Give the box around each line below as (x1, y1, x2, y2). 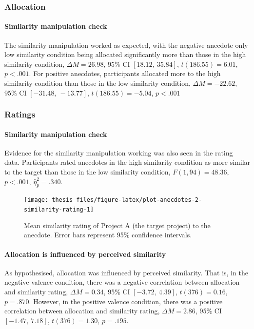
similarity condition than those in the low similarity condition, (4, 78, 191, 88)
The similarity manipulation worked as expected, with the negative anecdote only (4, 39, 248, 50)
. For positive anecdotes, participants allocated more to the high (29, 68, 221, 78)
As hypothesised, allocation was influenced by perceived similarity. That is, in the (4, 267, 248, 277)
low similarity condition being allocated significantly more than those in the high (4, 49, 246, 59)
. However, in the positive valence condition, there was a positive (29, 296, 223, 306)
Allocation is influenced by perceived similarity (4, 249, 166, 259)
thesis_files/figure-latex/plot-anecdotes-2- (52, 196, 202, 204)
